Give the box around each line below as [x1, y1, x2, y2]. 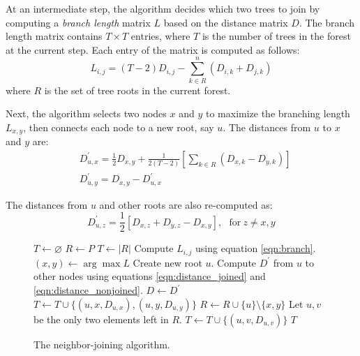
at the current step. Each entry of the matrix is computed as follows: [6, 42, 300, 57]
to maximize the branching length [205, 106, 350, 121]
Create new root [133, 255, 202, 269]
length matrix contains [6, 29, 103, 43]
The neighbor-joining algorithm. [33, 336, 170, 351]
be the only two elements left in [33, 311, 169, 326]
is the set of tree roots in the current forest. [44, 82, 231, 97]
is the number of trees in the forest [202, 29, 351, 43]
